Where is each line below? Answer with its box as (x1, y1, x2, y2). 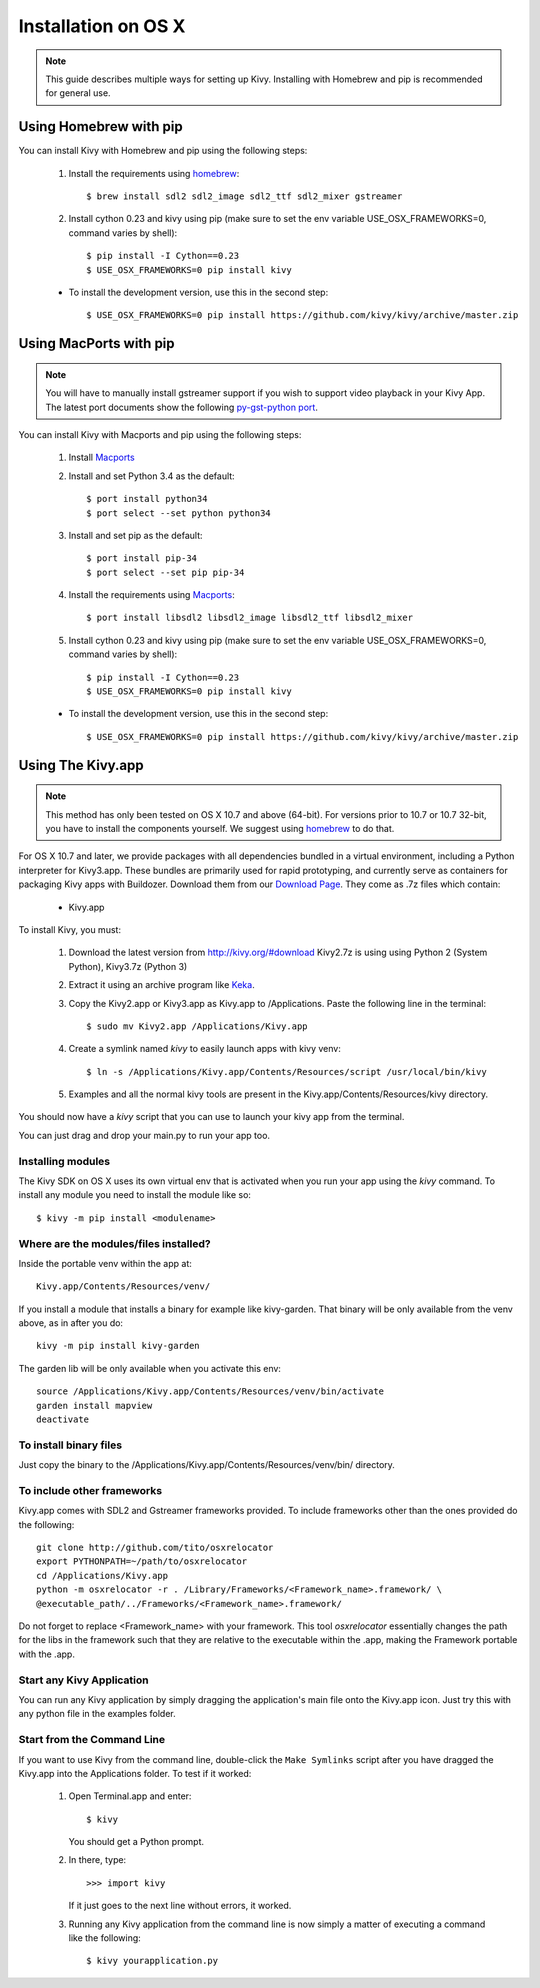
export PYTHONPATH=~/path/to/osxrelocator (36, 1556, 248, 1567)
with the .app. (18, 1648, 75, 1660)
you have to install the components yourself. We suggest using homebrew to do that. (45, 822, 395, 834)
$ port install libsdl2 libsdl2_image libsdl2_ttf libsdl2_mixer (86, 612, 414, 624)
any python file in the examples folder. (18, 1708, 176, 1720)
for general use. (45, 87, 111, 99)
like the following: (68, 1932, 142, 1944)
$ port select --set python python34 (86, 507, 272, 519)
